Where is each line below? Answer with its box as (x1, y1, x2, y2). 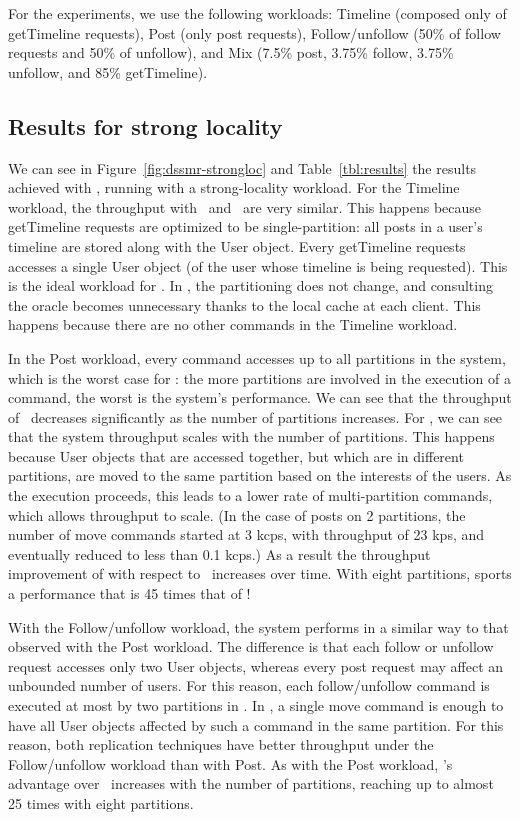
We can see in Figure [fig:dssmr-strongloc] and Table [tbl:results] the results (8, 157, 477, 178)
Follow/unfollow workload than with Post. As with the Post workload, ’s (8, 753, 453, 774)
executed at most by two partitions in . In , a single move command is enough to (8, 695, 504, 716)
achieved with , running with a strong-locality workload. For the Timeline (8, 177, 460, 198)
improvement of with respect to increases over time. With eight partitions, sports (8, 563, 512, 584)
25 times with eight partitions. (8, 792, 194, 813)
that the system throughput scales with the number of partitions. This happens (8, 426, 495, 447)
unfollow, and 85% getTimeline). (8, 61, 208, 82)
